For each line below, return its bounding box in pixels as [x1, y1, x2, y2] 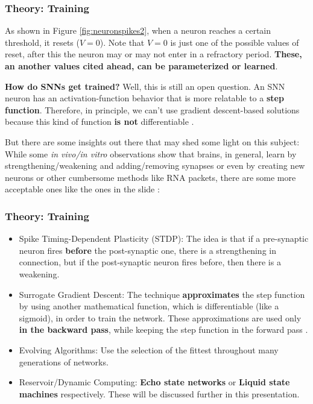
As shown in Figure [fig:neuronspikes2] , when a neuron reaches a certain [5, 24, 271, 37]
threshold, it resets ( [5, 36, 80, 48]
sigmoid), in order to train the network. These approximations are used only [19, 311, 302, 324]
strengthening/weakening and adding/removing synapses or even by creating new [5, 159, 305, 172]
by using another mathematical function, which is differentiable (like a [19, 300, 279, 312]
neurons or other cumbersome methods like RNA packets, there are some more [5, 171, 296, 183]
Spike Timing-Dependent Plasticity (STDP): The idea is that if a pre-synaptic [19, 232, 309, 245]
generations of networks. [19, 355, 109, 368]
